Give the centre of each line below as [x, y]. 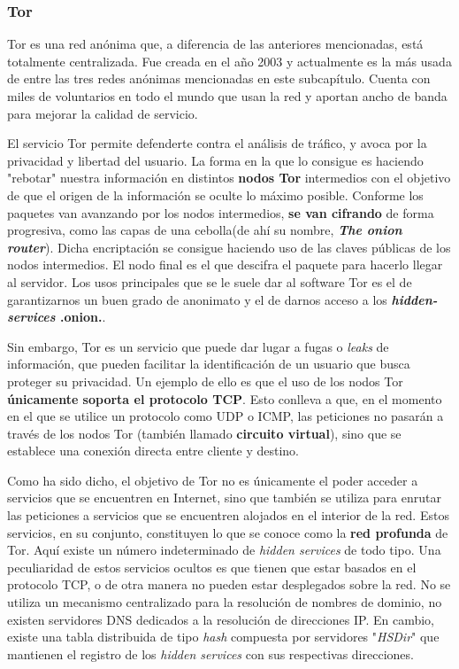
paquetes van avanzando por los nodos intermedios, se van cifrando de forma [221, 212]
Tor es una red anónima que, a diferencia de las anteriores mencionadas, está [215, 44]
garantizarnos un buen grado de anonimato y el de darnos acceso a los [197, 299]
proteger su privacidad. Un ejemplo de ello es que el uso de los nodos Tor [205, 381]
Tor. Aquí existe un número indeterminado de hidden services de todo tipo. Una [224, 550]
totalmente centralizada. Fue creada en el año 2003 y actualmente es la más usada [229, 61]
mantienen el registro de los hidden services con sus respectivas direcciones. [210, 653]
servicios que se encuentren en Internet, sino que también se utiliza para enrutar [224, 498]
